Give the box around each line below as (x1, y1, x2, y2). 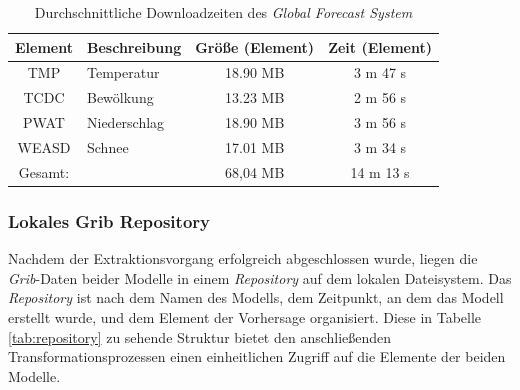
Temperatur (86, 62, 160, 83)
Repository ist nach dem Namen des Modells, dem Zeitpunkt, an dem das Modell (8, 287, 504, 308)
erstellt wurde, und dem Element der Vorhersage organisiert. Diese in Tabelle (8, 306, 482, 327)
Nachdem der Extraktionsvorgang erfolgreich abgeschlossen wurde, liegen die (8, 248, 478, 269)
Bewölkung (86, 87, 154, 108)
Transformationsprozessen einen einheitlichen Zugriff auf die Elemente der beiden (8, 346, 506, 367)
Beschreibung (86, 36, 182, 57)
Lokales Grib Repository (8, 208, 210, 233)
